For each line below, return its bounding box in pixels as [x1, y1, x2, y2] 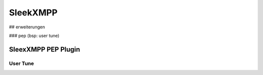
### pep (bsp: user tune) [9, 33, 59, 38]
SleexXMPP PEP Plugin [9, 45, 80, 53]
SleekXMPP [9, 7, 58, 18]
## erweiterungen [9, 24, 45, 30]
